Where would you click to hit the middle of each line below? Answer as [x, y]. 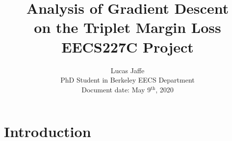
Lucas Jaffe [128, 70]
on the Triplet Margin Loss [128, 27]
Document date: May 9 [116, 89]
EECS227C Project [128, 46]
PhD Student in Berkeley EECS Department [128, 80]
